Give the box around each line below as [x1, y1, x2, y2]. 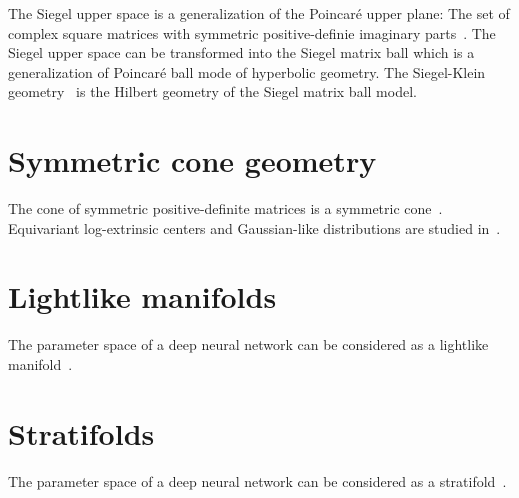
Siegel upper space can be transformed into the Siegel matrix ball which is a [8, 42, 475, 63]
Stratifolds [8, 412, 155, 453]
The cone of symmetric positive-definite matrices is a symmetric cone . [8, 198, 443, 219]
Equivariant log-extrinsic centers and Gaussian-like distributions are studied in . [8, 217, 501, 238]
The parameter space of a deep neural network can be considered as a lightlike [8, 334, 489, 355]
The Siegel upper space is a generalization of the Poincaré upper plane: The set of [8, 3, 510, 23]
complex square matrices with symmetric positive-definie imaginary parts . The [8, 22, 496, 43]
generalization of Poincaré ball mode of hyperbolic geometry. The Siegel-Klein [8, 61, 486, 82]
